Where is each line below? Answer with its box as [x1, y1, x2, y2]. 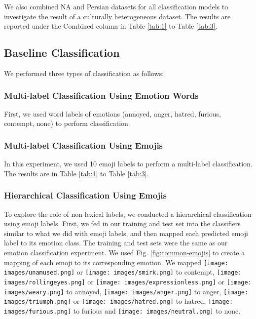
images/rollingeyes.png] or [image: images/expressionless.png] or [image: [4, 276, 252, 286]
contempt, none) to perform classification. [4, 118, 130, 128]
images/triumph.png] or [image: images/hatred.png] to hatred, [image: [4, 296, 233, 306]
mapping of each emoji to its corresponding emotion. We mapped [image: [4, 257, 228, 267]
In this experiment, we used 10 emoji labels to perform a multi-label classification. [4, 159, 253, 169]
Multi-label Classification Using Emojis [4, 139, 163, 151]
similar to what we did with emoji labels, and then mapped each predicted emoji [4, 228, 248, 238]
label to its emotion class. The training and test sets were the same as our [4, 238, 228, 248]
